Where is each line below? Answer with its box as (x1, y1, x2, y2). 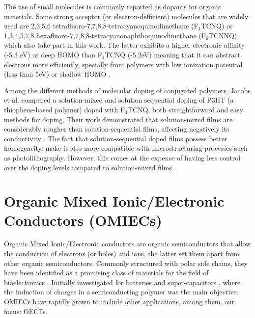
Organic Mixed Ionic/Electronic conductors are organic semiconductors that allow (4, 238, 251, 249)
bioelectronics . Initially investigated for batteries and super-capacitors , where (4, 277, 241, 287)
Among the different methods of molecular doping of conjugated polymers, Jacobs (4, 85, 251, 95)
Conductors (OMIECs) (4, 210, 162, 230)
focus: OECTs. (4, 306, 48, 316)
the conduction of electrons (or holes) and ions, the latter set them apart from (4, 248, 239, 258)
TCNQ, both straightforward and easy (127, 104, 243, 114)
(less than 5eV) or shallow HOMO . (4, 69, 111, 79)
